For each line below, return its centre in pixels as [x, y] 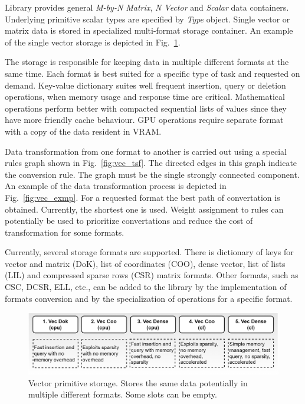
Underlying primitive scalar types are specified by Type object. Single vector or [147, 19]
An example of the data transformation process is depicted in [116, 186]
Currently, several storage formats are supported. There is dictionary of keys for [149, 252]
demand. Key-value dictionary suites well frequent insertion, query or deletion [145, 85]
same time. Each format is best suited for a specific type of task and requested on [152, 73]
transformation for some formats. [65, 232]
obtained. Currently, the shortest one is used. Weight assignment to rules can [144, 209]
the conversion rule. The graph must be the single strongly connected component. [152, 174]
